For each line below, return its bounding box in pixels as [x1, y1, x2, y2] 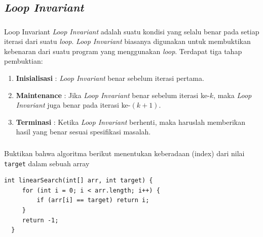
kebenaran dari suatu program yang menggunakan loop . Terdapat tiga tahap [4, 45, 242, 56]
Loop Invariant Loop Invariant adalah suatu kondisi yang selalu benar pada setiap [4, 26, 259, 36]
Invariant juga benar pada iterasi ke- [16, 100, 131, 110]
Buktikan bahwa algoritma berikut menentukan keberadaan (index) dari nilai [4, 148, 245, 158]
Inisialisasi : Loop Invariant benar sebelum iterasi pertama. [16, 73, 204, 83]
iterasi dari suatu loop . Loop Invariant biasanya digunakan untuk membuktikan [4, 36, 251, 46]
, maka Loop [213, 89, 252, 100]
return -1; [22, 216, 59, 224]
